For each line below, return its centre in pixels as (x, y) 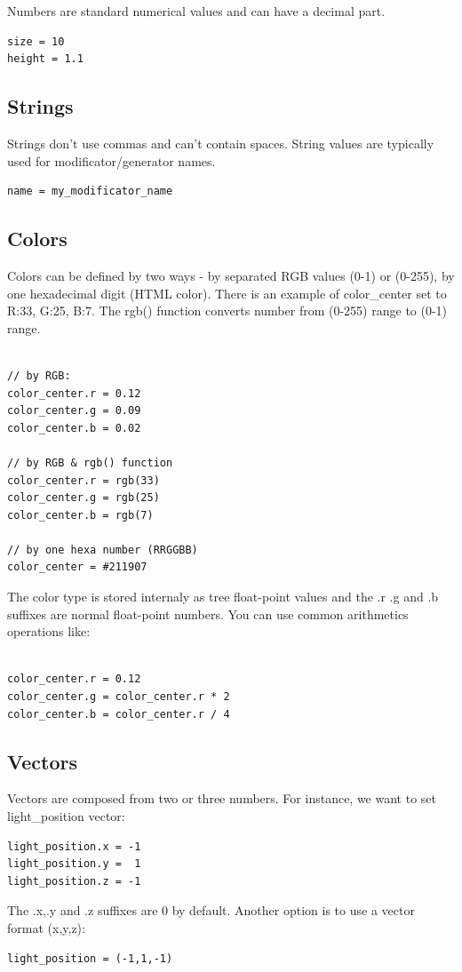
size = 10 (36, 41)
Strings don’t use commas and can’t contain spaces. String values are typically (221, 143)
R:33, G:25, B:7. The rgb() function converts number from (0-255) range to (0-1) (227, 311)
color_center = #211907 (77, 567)
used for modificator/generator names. (112, 160)
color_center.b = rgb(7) (80, 515)
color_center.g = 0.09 (74, 411)
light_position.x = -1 (74, 846)
